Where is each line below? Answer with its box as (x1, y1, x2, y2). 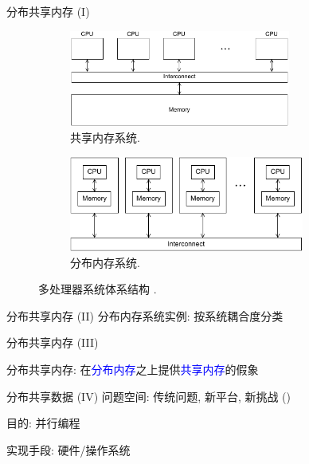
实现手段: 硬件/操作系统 (6, 441, 131, 458)
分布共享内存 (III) (6, 334, 99, 351)
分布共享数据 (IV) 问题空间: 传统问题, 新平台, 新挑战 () (6, 387, 291, 404)
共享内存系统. (70, 129, 140, 146)
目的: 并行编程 (6, 415, 80, 431)
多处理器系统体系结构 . (38, 281, 157, 297)
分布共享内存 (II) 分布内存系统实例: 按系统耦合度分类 (6, 307, 284, 324)
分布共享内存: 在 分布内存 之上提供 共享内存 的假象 (6, 361, 259, 377)
